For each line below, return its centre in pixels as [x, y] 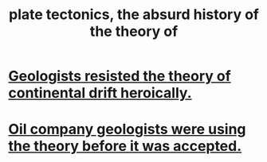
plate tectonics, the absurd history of [134, 15]
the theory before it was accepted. [125, 147]
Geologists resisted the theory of [120, 76]
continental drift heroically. [100, 93]
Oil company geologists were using [127, 129]
